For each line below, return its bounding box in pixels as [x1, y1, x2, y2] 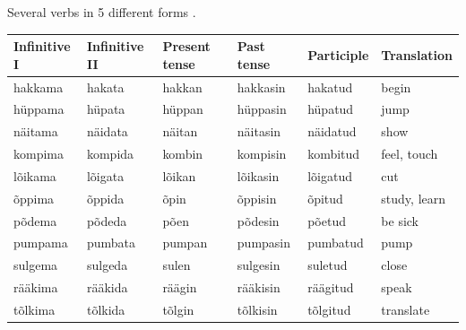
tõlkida [86, 300, 125, 318]
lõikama [13, 166, 56, 185]
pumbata [86, 233, 136, 252]
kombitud [307, 144, 360, 163]
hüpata [86, 100, 125, 118]
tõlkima [13, 300, 56, 318]
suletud [307, 256, 348, 274]
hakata [86, 77, 125, 96]
